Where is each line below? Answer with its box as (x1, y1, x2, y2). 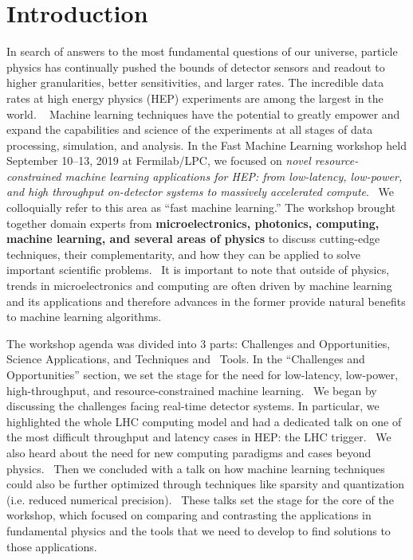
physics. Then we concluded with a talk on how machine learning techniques (6, 460, 385, 476)
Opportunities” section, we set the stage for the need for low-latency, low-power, (6, 366, 399, 382)
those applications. (6, 538, 97, 554)
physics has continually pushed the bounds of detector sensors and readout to (6, 58, 385, 75)
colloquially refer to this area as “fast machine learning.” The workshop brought (6, 199, 396, 216)
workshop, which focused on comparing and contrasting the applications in (6, 507, 372, 523)
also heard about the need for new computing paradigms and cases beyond (6, 444, 372, 460)
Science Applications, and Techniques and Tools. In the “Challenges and (6, 350, 365, 367)
